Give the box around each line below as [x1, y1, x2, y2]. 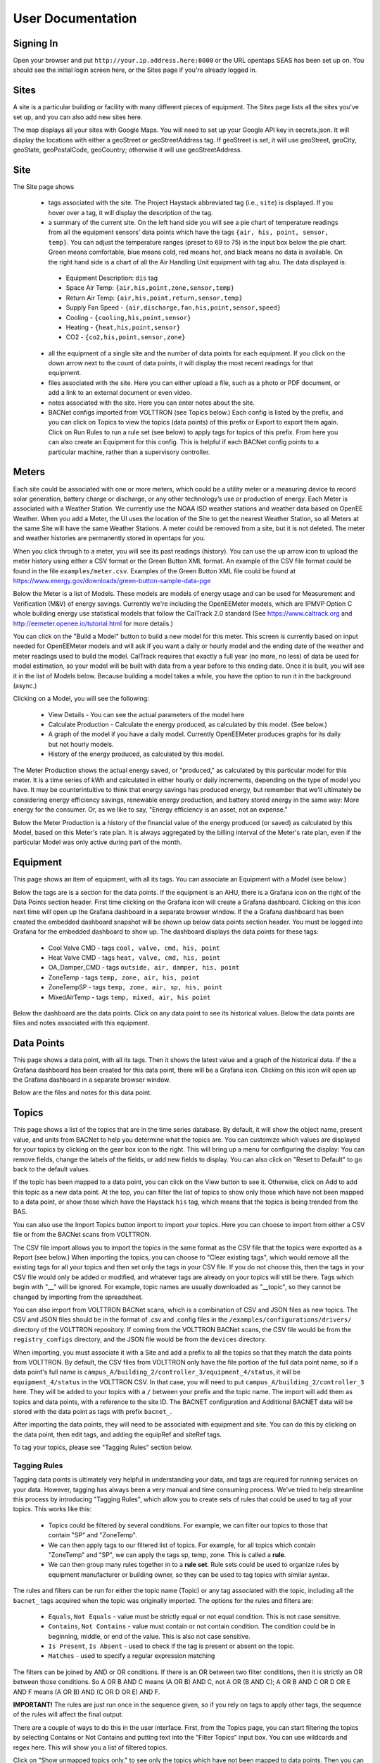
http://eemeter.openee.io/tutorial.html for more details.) [13, 619, 174, 628]
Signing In [13, 37, 58, 49]
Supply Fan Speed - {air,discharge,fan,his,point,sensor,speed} [65, 303, 281, 312]
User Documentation [13, 11, 137, 26]
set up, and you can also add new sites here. [13, 113, 143, 121]
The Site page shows [13, 182, 75, 190]
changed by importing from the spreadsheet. [13, 1293, 144, 1301]
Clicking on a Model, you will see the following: [13, 695, 149, 703]
